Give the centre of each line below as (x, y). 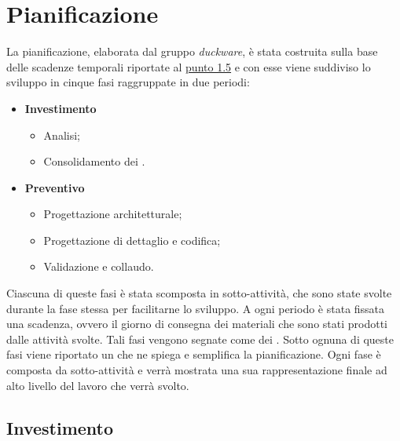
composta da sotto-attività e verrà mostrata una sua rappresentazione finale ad (197, 370)
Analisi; (62, 135)
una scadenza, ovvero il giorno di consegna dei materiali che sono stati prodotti (197, 324)
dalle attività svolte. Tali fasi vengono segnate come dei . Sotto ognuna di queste (200, 339)
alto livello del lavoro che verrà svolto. (98, 385)
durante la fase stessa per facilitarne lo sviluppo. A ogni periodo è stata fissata (196, 308)
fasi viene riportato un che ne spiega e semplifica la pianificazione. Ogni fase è (194, 354)
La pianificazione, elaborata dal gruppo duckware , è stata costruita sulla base (192, 51)
